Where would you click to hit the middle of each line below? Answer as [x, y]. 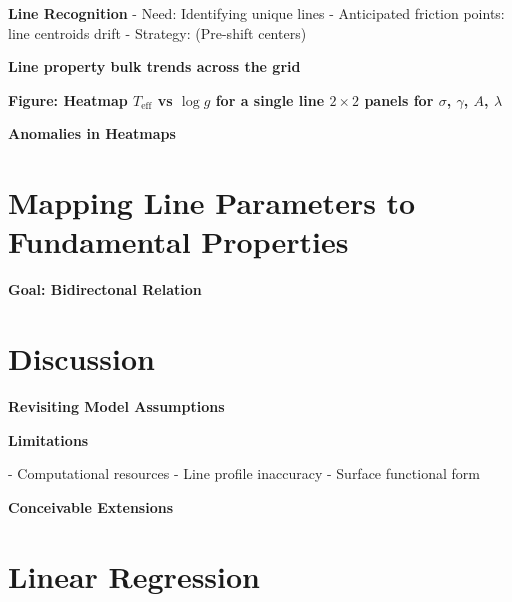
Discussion [81, 358]
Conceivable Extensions [91, 506]
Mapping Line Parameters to [212, 202]
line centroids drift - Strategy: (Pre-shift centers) [157, 32]
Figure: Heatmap [68, 99]
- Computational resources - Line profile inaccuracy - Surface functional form [244, 473]
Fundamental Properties [178, 241]
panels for [399, 99]
